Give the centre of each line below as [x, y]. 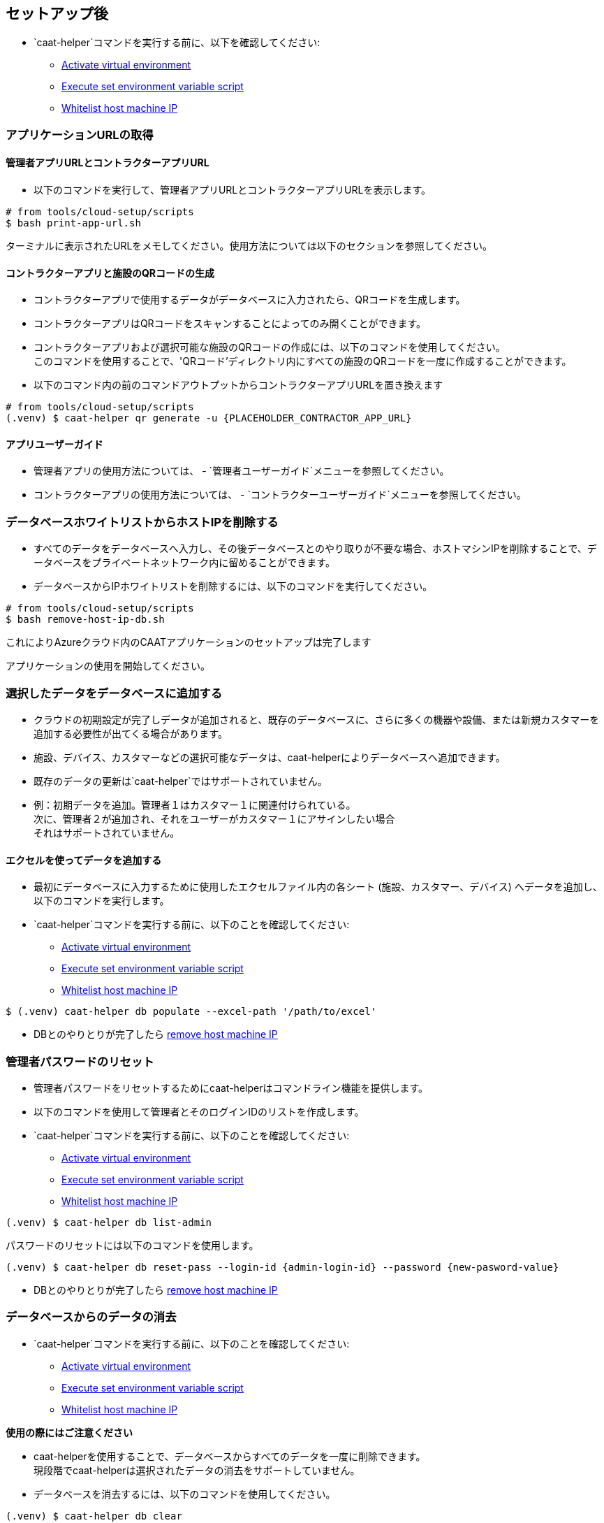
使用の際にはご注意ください [69, 1432]
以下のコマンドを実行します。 [102, 901]
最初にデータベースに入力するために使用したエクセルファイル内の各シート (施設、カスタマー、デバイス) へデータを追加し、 [318, 887]
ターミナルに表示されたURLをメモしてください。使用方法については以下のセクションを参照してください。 [249, 246]
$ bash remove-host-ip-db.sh [85, 620]
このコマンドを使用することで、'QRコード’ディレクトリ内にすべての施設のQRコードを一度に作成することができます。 [303, 361]
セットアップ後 [57, 14]
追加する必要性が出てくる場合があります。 [131, 733]
